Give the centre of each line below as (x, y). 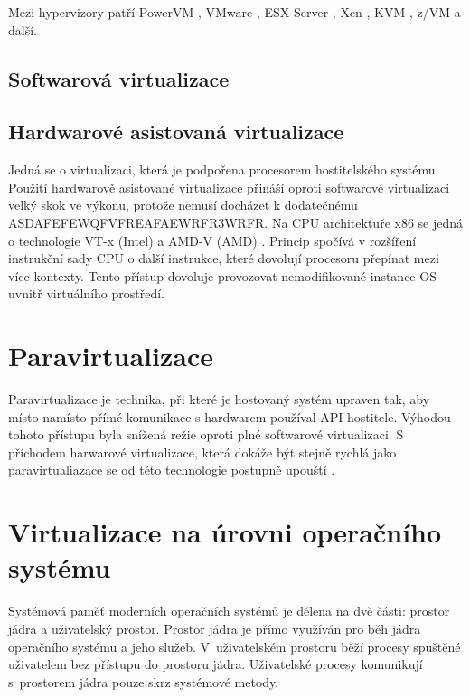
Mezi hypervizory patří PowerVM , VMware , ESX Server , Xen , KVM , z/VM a (235, 12)
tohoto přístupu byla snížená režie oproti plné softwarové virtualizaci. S (206, 434)
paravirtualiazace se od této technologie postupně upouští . (172, 470)
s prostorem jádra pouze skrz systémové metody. (144, 681)
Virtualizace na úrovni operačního (225, 532)
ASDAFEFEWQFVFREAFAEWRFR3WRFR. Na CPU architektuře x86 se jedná (236, 222)
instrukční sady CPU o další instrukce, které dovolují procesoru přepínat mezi (224, 258)
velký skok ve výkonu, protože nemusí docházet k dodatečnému (183, 205)
